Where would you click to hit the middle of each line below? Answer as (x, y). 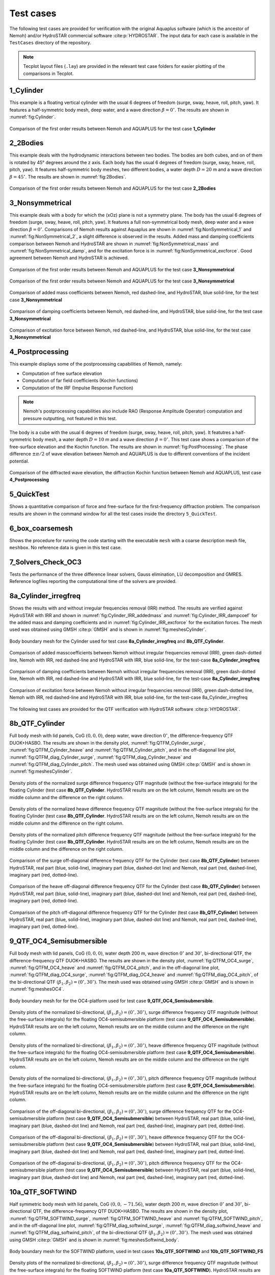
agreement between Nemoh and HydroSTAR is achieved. (69, 258)
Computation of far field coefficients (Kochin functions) (80, 380)
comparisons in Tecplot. (48, 73)
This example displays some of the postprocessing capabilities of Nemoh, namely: (96, 364)
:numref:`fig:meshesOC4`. (37, 989)
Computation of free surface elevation (62, 373)
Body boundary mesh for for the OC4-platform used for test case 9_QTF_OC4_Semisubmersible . (112, 1001)
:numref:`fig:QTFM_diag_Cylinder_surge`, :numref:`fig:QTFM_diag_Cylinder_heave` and (100, 757)
